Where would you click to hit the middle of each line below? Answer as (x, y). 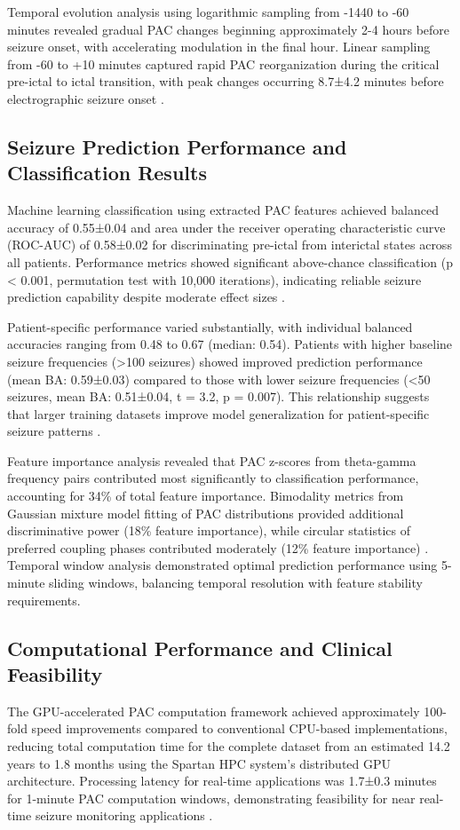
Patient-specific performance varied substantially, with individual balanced (210, 326)
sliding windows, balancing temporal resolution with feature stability (236, 583)
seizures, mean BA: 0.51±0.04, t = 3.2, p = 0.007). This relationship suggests (218, 396)
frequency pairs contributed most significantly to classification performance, (213, 478)
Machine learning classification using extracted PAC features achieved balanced (223, 210)
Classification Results (107, 173)
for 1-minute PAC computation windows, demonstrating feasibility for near (211, 798)
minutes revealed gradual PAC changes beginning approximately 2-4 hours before (229, 29)
